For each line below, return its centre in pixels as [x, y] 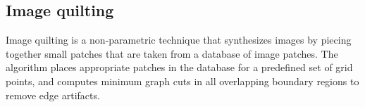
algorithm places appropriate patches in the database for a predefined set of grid [179, 67]
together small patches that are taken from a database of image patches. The [172, 53]
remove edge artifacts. [53, 95]
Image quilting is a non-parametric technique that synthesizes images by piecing [179, 40]
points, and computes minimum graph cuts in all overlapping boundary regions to [182, 81]
